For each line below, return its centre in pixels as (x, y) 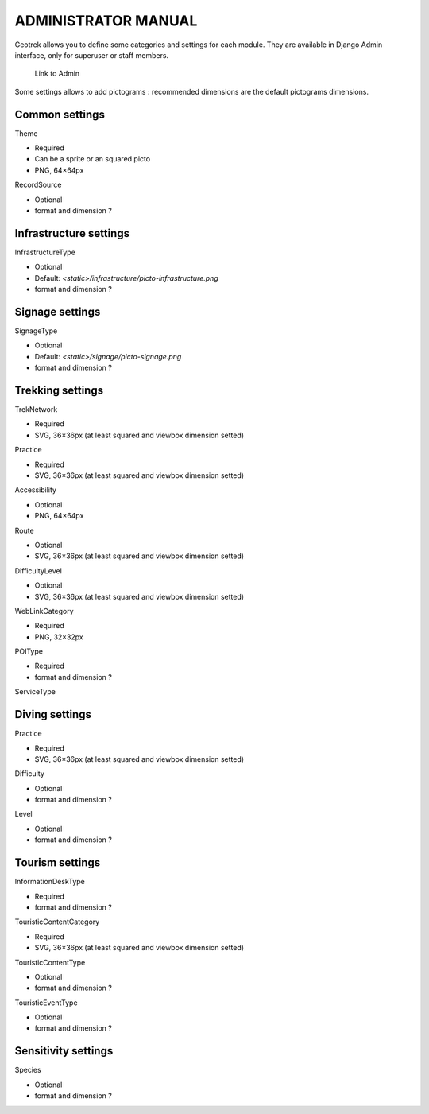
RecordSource (38, 185)
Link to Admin (57, 74)
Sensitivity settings (64, 1051)
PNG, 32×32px (59, 637)
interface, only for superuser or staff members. (92, 55)
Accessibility (36, 490)
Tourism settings (58, 863)
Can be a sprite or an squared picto (93, 159)
